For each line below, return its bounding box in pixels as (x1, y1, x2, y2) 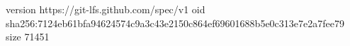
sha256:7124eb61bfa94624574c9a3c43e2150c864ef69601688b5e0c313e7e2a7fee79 (6, 15, 344, 30)
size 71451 (6, 29, 50, 44)
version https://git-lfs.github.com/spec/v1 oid (6, 2, 205, 16)
